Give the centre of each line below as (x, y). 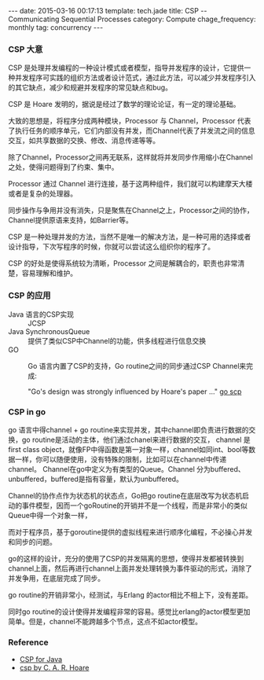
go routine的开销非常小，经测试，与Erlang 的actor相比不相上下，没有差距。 (130, 594)
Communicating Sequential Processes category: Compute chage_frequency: (132, 19)
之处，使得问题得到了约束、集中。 (63, 167)
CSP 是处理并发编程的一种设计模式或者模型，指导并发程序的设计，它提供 (126, 68)
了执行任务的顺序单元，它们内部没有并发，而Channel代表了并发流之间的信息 (132, 130)
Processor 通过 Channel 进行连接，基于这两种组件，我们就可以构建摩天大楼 (130, 184)
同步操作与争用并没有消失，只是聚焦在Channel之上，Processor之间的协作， (131, 211)
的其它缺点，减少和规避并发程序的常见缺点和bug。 (90, 87)
